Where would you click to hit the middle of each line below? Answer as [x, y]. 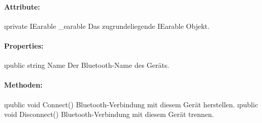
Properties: [24, 45]
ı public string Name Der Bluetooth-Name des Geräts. [87, 65]
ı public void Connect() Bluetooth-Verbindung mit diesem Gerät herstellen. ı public [131, 104]
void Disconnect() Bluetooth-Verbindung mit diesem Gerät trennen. [109, 114]
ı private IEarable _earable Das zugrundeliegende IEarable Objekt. [107, 26]
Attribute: [22, 6]
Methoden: [23, 85]
